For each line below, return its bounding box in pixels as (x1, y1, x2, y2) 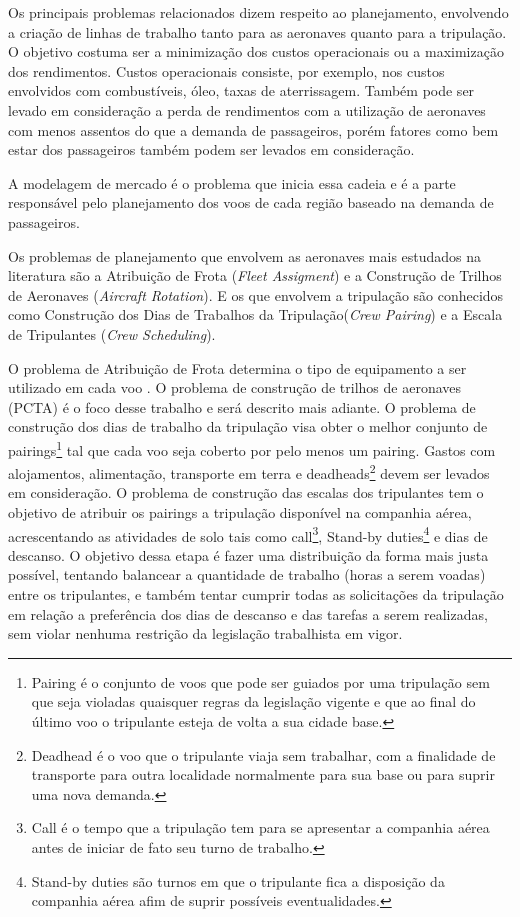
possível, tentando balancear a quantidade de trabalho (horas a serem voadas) (8, 564, 486, 585)
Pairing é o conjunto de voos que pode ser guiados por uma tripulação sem (31, 671, 490, 692)
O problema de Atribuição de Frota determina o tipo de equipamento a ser (8, 357, 467, 378)
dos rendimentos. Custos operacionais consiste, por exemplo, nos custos (8, 60, 445, 81)
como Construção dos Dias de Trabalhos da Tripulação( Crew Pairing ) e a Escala (8, 304, 503, 325)
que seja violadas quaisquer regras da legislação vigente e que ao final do (31, 691, 476, 712)
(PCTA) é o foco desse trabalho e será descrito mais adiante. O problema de (8, 396, 476, 417)
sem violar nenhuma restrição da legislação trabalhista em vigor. (8, 623, 403, 644)
